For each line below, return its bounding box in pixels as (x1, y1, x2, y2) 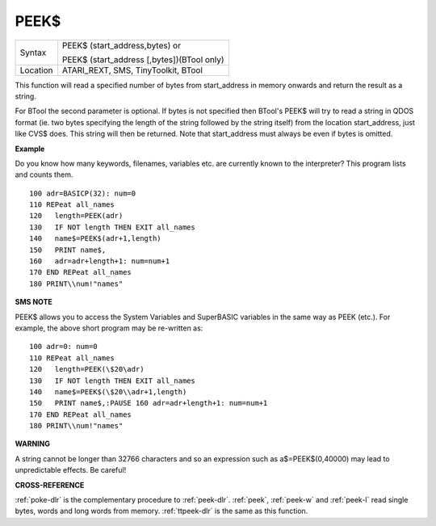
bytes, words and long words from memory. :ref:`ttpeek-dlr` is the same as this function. (15, 506, 308, 516)
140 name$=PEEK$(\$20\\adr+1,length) (29, 387, 187, 396)
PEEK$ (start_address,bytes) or (61, 40, 182, 51)
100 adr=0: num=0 (29, 342, 98, 351)
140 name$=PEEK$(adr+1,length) (29, 234, 161, 243)
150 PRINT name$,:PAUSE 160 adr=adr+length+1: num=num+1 (29, 398, 268, 408)
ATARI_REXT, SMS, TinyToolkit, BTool (61, 65, 203, 76)
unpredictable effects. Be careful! (15, 465, 127, 475)
